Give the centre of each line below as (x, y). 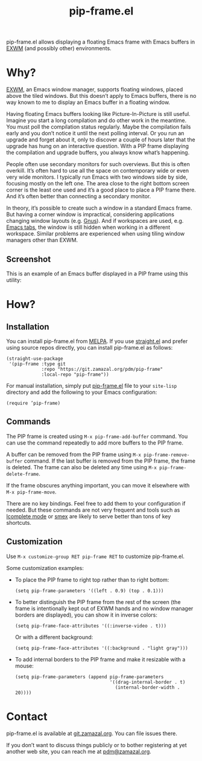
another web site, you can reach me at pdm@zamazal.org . (79, 751)
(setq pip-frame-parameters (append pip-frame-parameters (89, 677)
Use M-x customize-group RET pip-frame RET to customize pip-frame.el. (96, 556)
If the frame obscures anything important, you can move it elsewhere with (98, 485)
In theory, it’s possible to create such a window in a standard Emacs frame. (99, 208)
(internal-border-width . (147, 687)
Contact (27, 716)
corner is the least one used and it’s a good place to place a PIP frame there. (101, 190)
